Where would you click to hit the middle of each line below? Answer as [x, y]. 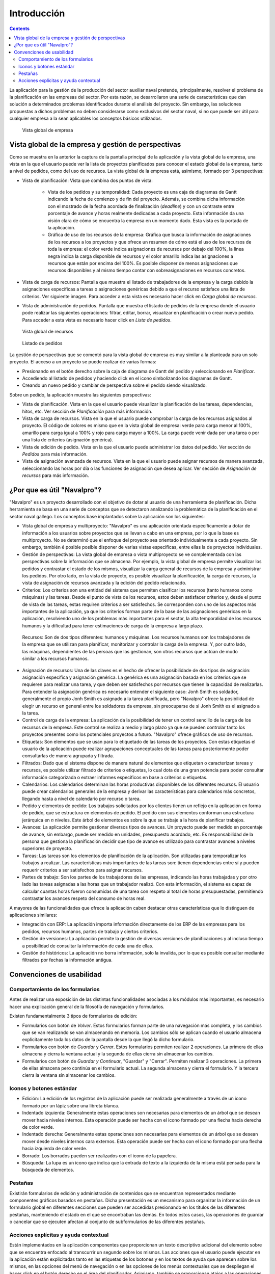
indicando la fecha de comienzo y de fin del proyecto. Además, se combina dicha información [146, 199]
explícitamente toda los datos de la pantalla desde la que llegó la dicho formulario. [108, 1040]
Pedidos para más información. [55, 454]
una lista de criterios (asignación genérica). [68, 440]
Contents [20, 29]
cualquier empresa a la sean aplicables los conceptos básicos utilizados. [86, 118]
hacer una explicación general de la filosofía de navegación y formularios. [87, 1006]
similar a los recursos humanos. [56, 659]
